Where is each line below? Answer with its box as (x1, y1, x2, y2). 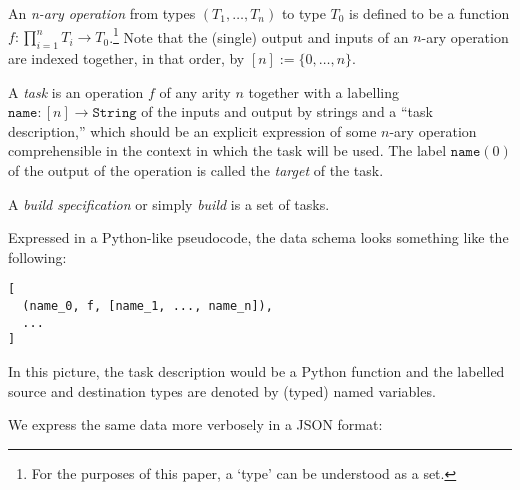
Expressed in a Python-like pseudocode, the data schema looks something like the (8, 227, 509, 248)
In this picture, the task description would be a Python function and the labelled (8, 361, 505, 382)
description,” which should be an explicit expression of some (8, 120, 377, 141)
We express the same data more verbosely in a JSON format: (8, 414, 383, 435)
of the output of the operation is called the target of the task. (8, 160, 384, 181)
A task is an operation (8, 81, 144, 102)
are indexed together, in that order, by (8, 48, 245, 69)
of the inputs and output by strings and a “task (141, 101, 433, 122)
